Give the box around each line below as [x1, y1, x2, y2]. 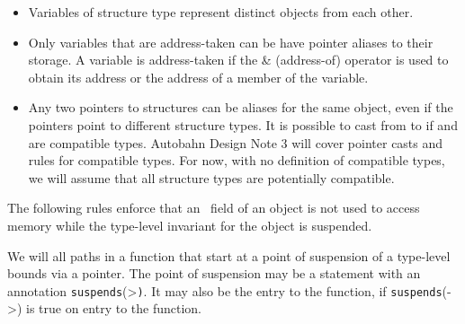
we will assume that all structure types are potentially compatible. [28, 168, 395, 187]
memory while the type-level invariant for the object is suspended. [7, 215, 372, 234]
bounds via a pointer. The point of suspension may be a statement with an [7, 264, 421, 283]
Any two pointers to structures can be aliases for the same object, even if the [28, 98, 453, 117]
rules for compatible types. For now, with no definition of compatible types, [28, 151, 445, 170]
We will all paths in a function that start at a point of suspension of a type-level [7, 246, 451, 265]
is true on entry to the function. [25, 299, 202, 318]
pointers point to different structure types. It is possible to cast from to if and [28, 115, 458, 134]
